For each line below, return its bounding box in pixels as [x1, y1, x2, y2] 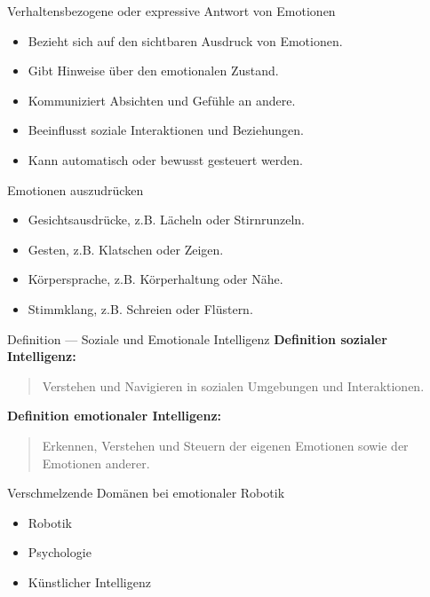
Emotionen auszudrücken [7, 180, 144, 199]
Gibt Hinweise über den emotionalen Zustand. [28, 61, 279, 80]
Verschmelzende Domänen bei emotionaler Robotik [7, 483, 285, 502]
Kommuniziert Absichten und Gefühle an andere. [28, 90, 296, 109]
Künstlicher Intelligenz [28, 572, 151, 591]
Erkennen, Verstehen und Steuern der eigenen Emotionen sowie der [42, 436, 409, 454]
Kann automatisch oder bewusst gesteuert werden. [28, 150, 303, 169]
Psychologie [28, 543, 92, 562]
